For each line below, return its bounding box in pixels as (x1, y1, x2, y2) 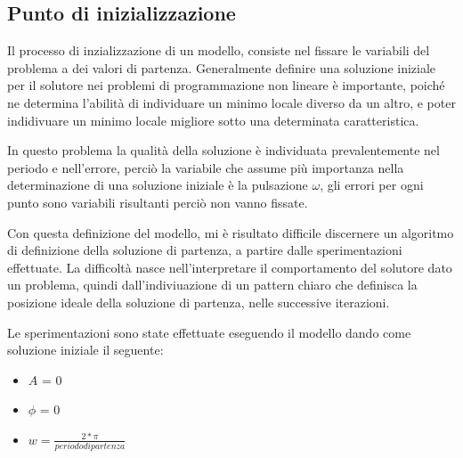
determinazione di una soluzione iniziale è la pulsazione (7, 176, 308, 194)
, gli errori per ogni (320, 176, 424, 194)
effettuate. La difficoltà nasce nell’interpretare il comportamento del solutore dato (7, 258, 452, 276)
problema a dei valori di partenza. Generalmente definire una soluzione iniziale (7, 58, 436, 77)
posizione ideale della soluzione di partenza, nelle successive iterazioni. (7, 292, 390, 311)
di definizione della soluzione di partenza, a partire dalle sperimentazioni (7, 241, 402, 259)
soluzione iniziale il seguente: (7, 340, 164, 359)
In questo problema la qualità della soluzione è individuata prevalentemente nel (7, 141, 440, 159)
